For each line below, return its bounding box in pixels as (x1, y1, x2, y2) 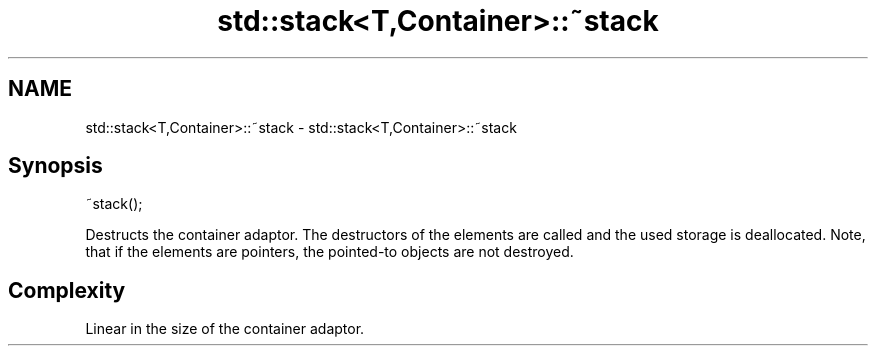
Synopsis (8, 153, 103, 179)
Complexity (8, 277, 126, 303)
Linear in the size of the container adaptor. (85, 320, 365, 338)
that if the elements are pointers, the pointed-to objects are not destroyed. (85, 243, 574, 261)
